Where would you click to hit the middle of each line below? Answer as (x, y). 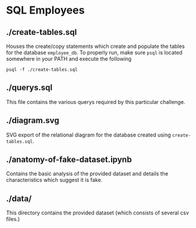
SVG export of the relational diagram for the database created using (89, 135)
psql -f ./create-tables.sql (42, 70)
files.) (13, 219)
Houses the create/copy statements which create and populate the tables (95, 46)
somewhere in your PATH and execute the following (69, 59)
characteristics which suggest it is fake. (54, 180)
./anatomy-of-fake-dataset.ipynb (69, 160)
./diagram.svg (33, 121)
